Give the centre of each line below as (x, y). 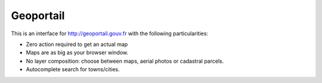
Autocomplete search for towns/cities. (73, 69)
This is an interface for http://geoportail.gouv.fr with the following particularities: (110, 33)
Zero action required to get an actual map (77, 44)
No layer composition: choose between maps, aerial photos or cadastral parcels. (125, 61)
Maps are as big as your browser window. (77, 53)
